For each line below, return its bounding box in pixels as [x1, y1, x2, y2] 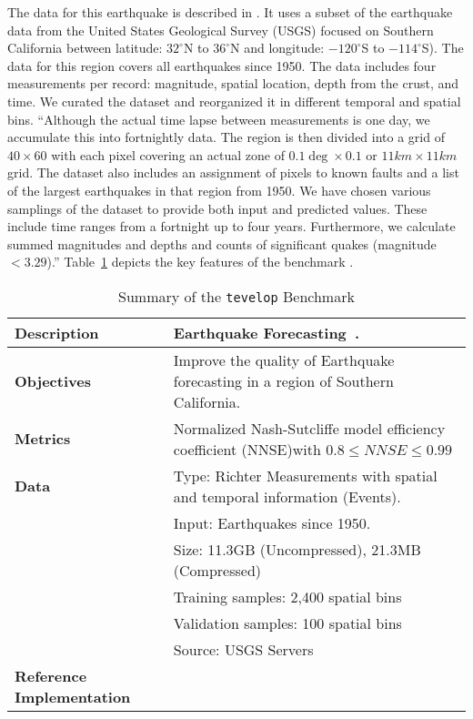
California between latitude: [7, 38, 163, 57]
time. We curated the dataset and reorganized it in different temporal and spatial [7, 91, 461, 110]
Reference [15, 664, 87, 686]
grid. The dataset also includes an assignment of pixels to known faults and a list [7, 163, 459, 182]
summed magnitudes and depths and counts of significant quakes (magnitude [7, 234, 437, 253]
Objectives [15, 370, 91, 391]
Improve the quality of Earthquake [173, 349, 395, 370]
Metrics [15, 428, 71, 450]
